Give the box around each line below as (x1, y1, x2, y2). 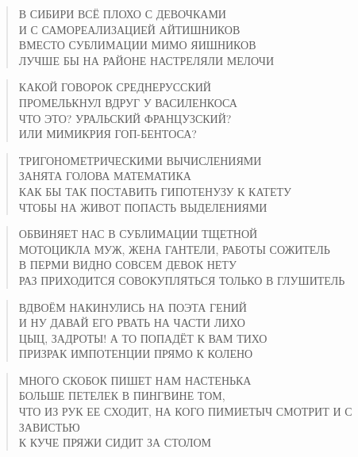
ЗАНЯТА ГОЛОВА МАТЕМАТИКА (18, 167, 191, 184)
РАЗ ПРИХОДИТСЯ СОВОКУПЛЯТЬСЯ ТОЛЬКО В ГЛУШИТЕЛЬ (18, 271, 345, 288)
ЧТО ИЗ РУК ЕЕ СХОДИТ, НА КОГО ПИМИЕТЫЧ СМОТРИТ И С (18, 403, 352, 420)
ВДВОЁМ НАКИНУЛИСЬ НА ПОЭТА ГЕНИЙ (18, 298, 247, 315)
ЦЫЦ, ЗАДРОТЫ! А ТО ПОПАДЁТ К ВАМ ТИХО (18, 329, 268, 346)
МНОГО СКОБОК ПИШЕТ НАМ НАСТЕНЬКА (18, 371, 252, 388)
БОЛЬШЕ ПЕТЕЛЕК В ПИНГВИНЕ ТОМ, (18, 387, 225, 404)
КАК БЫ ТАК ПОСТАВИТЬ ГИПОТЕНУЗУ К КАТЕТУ (18, 182, 291, 199)
